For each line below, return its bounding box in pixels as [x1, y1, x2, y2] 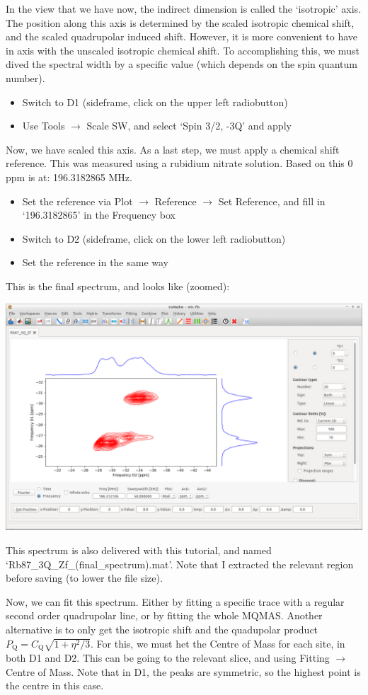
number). [6, 70, 45, 85]
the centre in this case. [6, 678, 104, 693]
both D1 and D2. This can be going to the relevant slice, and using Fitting [6, 650, 330, 665]
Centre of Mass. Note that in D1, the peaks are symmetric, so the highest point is [6, 664, 361, 679]
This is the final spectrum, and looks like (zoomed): [6, 278, 230, 293]
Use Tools [22, 118, 65, 133]
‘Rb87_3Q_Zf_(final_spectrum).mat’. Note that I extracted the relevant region [6, 556, 354, 571]
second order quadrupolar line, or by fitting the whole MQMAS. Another [6, 608, 323, 623]
